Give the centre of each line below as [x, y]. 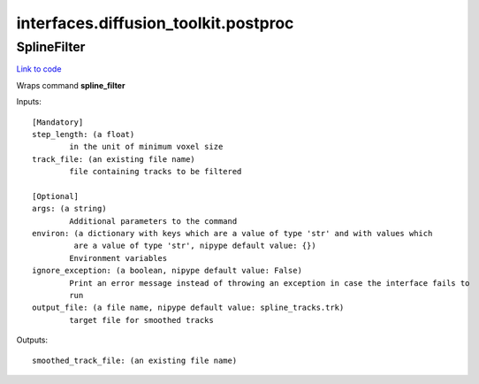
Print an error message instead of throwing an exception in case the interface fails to [270, 283]
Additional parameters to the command [153, 221]
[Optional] [56, 196]
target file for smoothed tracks [141, 320]
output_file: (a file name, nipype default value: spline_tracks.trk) [188, 308]
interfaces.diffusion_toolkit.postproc [155, 23]
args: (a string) [69, 209]
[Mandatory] [58, 122]
